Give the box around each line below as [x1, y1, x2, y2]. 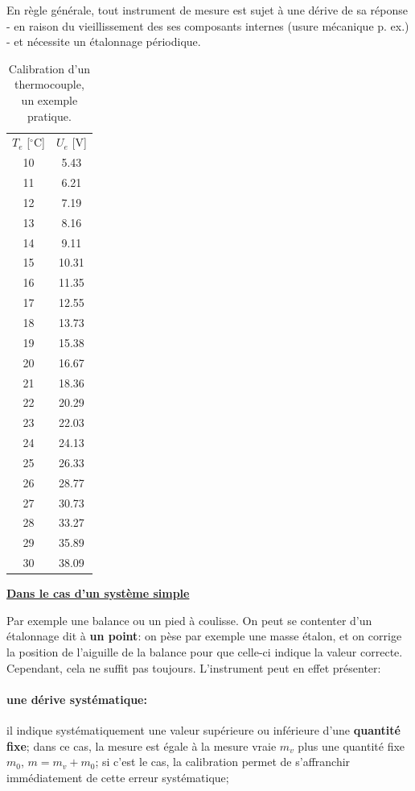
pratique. [27, 107, 72, 124]
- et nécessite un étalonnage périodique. [6, 33, 201, 50]
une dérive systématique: [6, 690, 147, 707]
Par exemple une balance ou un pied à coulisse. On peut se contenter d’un [6, 611, 372, 628]
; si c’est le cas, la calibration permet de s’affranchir [95, 753, 351, 770]
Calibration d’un [8, 60, 90, 77]
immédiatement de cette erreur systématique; [6, 768, 229, 785]
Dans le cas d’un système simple [6, 585, 190, 602]
